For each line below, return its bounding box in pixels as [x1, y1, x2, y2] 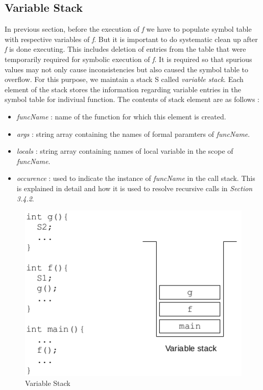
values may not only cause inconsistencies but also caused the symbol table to [5, 64, 248, 74]
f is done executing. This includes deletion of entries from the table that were [5, 44, 246, 54]
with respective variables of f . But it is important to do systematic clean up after [5, 33, 258, 44]
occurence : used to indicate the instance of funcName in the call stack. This [16, 173, 255, 183]
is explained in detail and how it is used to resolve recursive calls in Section [16, 182, 253, 193]
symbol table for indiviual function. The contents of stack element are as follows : [5, 94, 259, 105]
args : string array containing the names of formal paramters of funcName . [16, 128, 250, 139]
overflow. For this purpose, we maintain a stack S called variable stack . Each [5, 74, 244, 85]
